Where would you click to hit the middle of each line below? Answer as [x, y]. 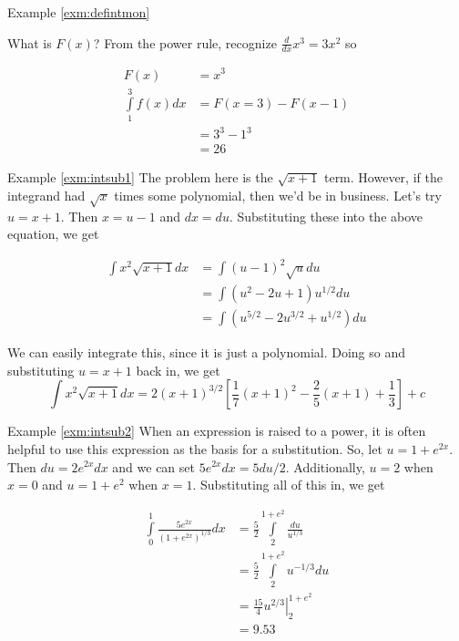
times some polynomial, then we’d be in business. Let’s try [278, 195]
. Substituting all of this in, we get [289, 485]
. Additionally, [325, 466]
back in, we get [178, 370]
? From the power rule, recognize [185, 42]
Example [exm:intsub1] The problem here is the [140, 177]
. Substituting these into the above [326, 216]
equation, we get [53, 234]
